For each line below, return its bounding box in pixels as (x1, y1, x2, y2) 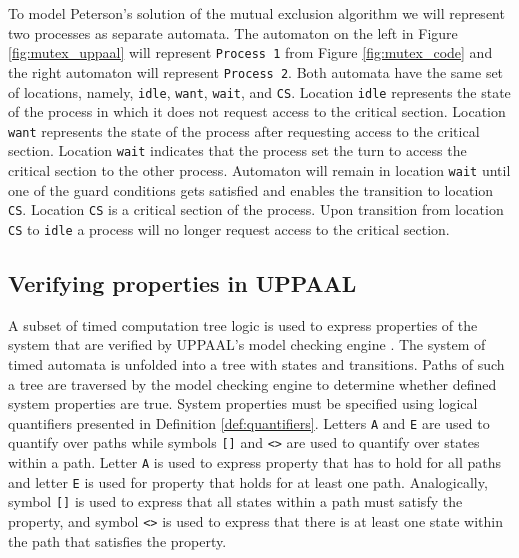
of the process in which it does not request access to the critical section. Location (8, 101, 506, 122)
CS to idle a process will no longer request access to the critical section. (8, 218, 450, 239)
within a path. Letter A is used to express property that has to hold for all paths (8, 452, 501, 473)
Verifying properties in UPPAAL (8, 268, 357, 299)
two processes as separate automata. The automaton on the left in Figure (8, 22, 458, 43)
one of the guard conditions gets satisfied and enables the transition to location (8, 179, 494, 200)
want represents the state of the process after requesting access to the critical (8, 120, 480, 141)
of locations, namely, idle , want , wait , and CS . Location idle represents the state (8, 81, 511, 102)
